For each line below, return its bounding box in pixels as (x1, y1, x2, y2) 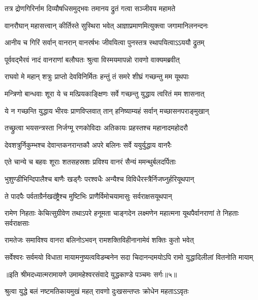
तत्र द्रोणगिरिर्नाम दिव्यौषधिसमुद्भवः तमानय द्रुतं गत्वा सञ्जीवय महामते (5, 3, 176, 13)
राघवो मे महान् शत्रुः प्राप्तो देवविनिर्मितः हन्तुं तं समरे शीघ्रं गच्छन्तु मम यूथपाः (5, 71, 189, 82)
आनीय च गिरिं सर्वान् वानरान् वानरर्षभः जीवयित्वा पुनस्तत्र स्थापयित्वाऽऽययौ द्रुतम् (5, 37, 205, 48)
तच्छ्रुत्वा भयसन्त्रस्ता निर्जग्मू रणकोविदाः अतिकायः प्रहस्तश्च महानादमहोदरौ (5, 122, 188, 133)
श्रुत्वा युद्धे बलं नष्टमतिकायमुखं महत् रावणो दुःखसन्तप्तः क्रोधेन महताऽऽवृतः (5, 286, 189, 296)
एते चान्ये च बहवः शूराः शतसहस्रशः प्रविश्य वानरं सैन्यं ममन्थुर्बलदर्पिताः (5, 156, 176, 167)
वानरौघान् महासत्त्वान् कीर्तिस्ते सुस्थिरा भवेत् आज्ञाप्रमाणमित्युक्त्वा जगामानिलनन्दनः (5, 20, 208, 30)
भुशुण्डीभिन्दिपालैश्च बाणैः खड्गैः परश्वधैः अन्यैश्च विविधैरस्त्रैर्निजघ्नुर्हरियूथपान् (5, 173, 195, 184)
